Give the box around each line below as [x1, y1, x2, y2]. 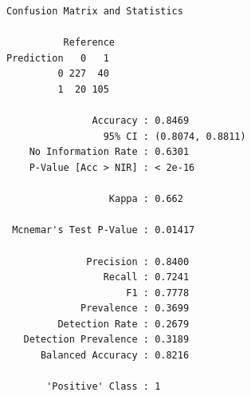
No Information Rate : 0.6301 [29, 146, 190, 158]
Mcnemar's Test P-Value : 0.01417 [12, 224, 195, 236]
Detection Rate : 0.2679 [57, 318, 190, 330]
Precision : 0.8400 [86, 255, 190, 267]
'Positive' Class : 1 [46, 381, 161, 393]
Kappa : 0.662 [108, 193, 183, 205]
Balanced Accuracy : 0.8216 [40, 350, 190, 362]
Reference [63, 37, 116, 49]
